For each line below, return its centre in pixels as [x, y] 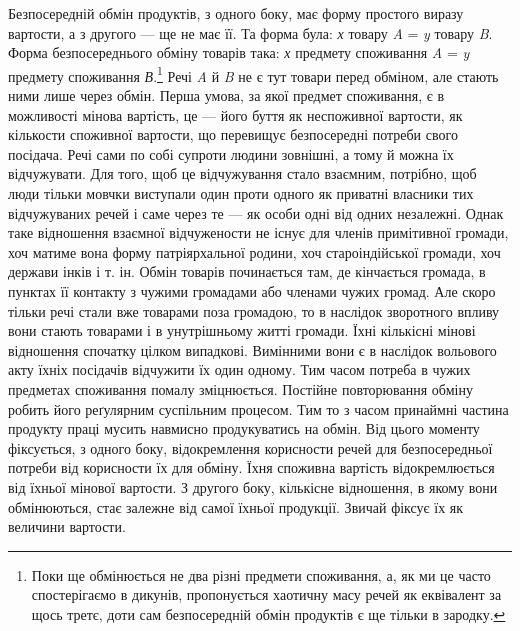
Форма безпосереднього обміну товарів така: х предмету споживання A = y [239, 52]
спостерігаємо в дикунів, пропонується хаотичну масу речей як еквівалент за [266, 594]
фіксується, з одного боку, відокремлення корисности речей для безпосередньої [250, 447]
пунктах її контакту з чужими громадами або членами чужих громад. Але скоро [252, 290]
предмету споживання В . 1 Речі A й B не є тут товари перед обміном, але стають [253, 74]
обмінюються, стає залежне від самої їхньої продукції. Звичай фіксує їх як [236, 506]
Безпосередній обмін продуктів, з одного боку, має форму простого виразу [236, 13]
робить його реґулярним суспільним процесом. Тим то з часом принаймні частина [258, 408]
